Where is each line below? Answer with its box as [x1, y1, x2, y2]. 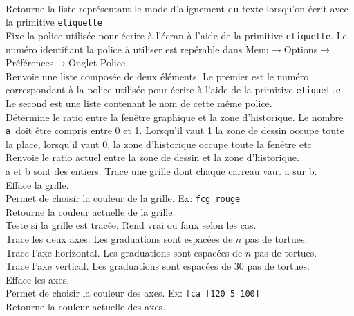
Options [283, 41, 318, 56]
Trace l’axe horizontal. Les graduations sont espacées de [6, 245, 243, 259]
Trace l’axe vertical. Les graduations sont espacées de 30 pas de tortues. [6, 259, 310, 273]
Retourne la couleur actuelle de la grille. [6, 204, 176, 219]
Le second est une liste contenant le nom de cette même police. [6, 95, 272, 110]
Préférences [6, 55, 54, 70]
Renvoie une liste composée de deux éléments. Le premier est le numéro [6, 68, 309, 83]
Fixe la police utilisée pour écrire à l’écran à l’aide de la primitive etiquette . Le [6, 28, 347, 42]
